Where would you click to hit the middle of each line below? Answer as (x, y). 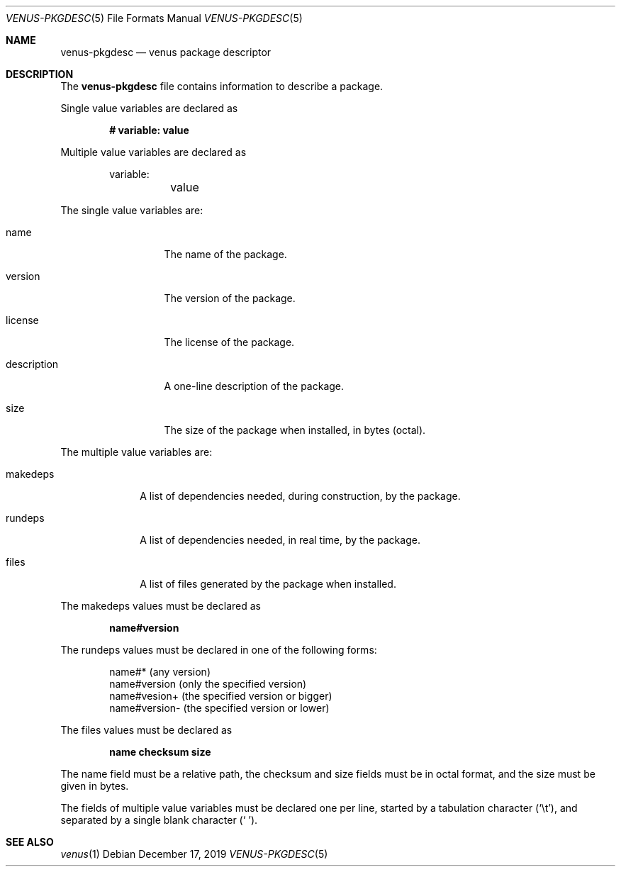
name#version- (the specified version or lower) (219, 708)
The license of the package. (229, 342)
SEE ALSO (30, 842)
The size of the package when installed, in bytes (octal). (295, 430)
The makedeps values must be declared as (161, 606)
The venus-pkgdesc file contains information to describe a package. (222, 86)
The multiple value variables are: (136, 452)
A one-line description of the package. (254, 386)
